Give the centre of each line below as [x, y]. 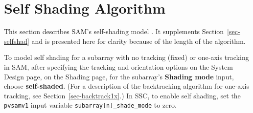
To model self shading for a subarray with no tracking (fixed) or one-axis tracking [126, 57]
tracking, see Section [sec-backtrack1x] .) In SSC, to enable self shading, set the [122, 95]
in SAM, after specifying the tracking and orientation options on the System [118, 66]
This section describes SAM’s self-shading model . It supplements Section [114, 31]
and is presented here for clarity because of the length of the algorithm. [138, 41]
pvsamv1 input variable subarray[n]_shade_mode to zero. [90, 105]
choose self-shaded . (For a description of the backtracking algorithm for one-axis [127, 86]
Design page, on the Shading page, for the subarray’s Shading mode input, [119, 76]
